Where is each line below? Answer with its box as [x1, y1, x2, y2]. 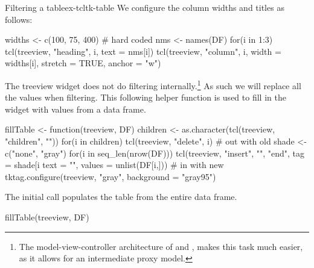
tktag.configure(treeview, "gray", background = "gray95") [5, 170, 216, 182]
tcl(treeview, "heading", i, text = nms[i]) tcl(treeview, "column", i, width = [5, 45, 281, 57]
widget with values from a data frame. [5, 102, 146, 115]
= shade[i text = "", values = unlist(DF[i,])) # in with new [5, 158, 224, 171]
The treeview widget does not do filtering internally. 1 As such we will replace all [5, 77, 301, 92]
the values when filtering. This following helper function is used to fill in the [5, 91, 286, 104]
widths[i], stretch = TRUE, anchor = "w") [5, 57, 161, 69]
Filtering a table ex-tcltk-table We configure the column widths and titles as [5, 1, 284, 13]
